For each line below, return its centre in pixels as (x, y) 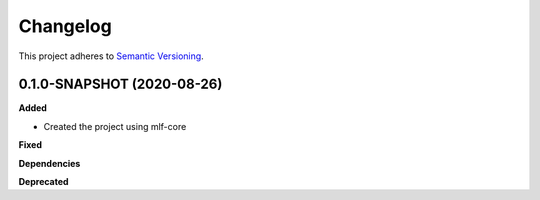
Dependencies (49, 163)
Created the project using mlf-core (115, 126)
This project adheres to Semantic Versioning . (111, 56)
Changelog (65, 26)
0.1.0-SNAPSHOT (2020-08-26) (120, 84)
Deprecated (43, 182)
